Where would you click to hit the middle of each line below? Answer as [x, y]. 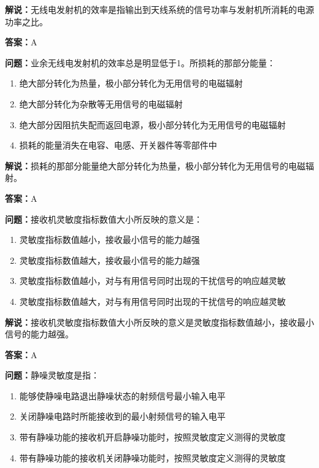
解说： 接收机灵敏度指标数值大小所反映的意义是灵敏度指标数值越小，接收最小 [159, 322]
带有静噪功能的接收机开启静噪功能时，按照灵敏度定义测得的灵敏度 [152, 437]
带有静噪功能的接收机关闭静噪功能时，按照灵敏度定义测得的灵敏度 [152, 457]
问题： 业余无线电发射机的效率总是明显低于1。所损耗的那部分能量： [140, 62]
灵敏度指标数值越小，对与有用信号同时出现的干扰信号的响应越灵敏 [152, 281]
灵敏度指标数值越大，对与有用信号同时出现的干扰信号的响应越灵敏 [152, 301]
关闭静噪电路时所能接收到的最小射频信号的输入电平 [122, 416]
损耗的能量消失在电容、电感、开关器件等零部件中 [118, 145]
